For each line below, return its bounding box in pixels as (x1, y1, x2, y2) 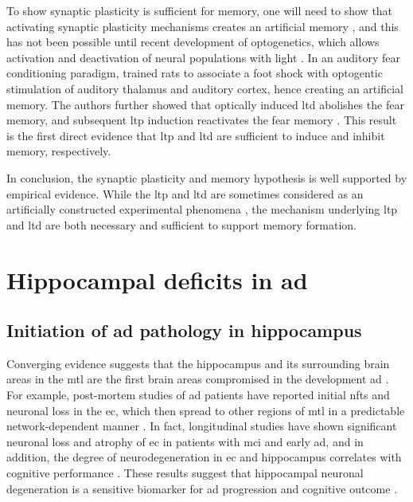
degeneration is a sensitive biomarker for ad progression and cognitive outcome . (6, 480, 398, 496)
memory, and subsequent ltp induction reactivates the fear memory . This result (6, 112, 397, 128)
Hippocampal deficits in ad (6, 263, 308, 296)
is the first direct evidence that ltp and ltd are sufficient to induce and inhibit (6, 127, 385, 143)
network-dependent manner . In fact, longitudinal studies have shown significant (6, 418, 397, 434)
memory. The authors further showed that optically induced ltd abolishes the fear (6, 96, 404, 112)
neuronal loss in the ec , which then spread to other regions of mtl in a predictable (6, 402, 405, 418)
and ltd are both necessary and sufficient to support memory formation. (6, 216, 357, 233)
